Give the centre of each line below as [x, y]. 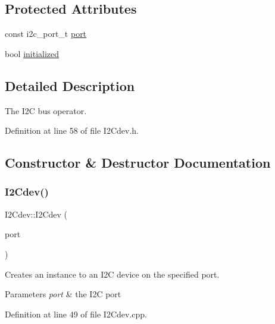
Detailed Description [70, 85]
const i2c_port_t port [46, 34]
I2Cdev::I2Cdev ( [36, 214]
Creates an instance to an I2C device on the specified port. [112, 274]
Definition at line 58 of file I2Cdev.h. [72, 130]
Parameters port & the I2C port [63, 294]
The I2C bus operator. [46, 110]
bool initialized [32, 53]
